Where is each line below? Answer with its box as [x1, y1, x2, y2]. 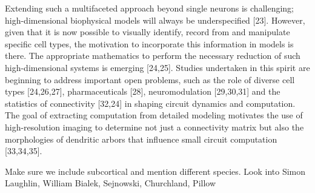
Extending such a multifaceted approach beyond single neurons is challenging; [5, 2, 294, 14]
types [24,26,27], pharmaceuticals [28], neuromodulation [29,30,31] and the [5, 85, 280, 98]
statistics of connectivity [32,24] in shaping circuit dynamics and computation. [5, 96, 296, 109]
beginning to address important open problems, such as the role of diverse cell [5, 73, 295, 86]
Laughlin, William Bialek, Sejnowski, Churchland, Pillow [5, 177, 216, 189]
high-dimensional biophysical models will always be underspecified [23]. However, [5, 13, 305, 26]
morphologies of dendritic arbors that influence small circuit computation [5, 132, 277, 145]
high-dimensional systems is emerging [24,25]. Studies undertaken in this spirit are [5, 61, 310, 73]
